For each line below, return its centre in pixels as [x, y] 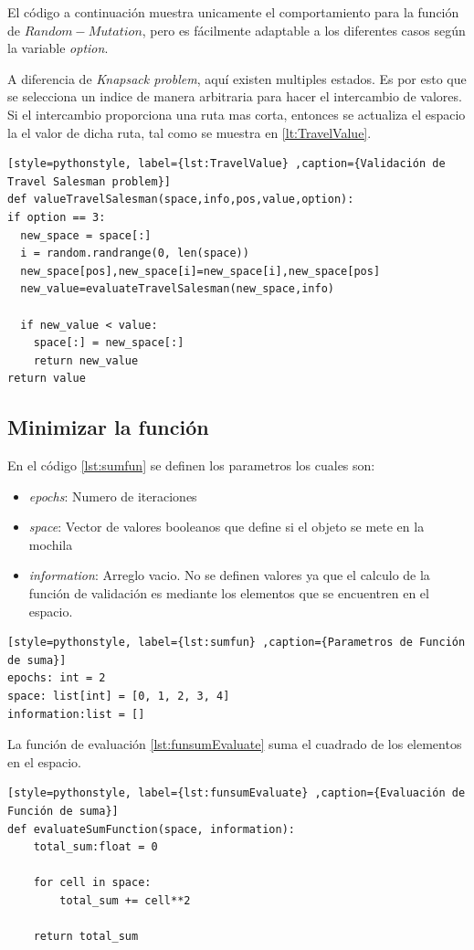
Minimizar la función [108, 427]
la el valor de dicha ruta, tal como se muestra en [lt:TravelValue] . [190, 132]
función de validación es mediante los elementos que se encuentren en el [229, 593]
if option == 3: [57, 217]
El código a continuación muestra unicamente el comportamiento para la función [233, 12]
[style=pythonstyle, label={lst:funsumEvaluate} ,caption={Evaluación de [237, 793]
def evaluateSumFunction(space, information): [151, 829]
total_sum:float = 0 [95, 847]
